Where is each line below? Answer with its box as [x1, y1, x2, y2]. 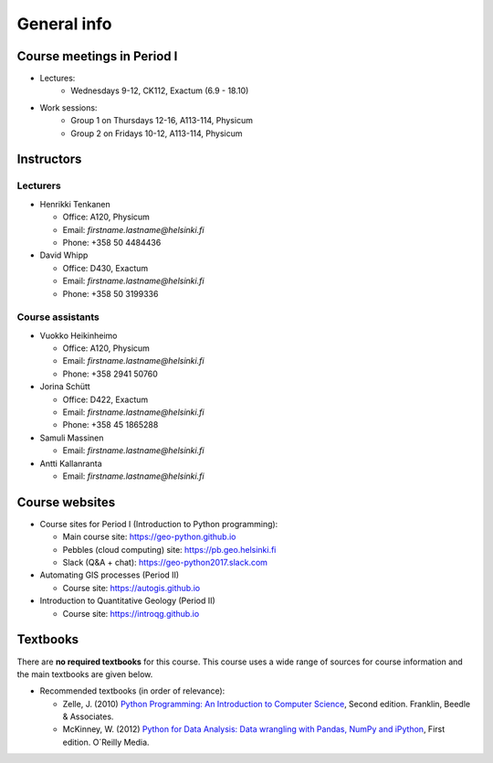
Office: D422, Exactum [62, 394, 149, 405]
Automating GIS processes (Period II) [39, 569, 180, 580]
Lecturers [16, 179, 61, 192]
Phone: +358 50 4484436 [62, 237, 162, 248]
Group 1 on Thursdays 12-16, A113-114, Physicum [70, 115, 253, 126]
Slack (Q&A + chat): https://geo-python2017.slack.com [62, 557, 268, 568]
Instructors [16, 152, 82, 167]
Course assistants [16, 311, 100, 323]
